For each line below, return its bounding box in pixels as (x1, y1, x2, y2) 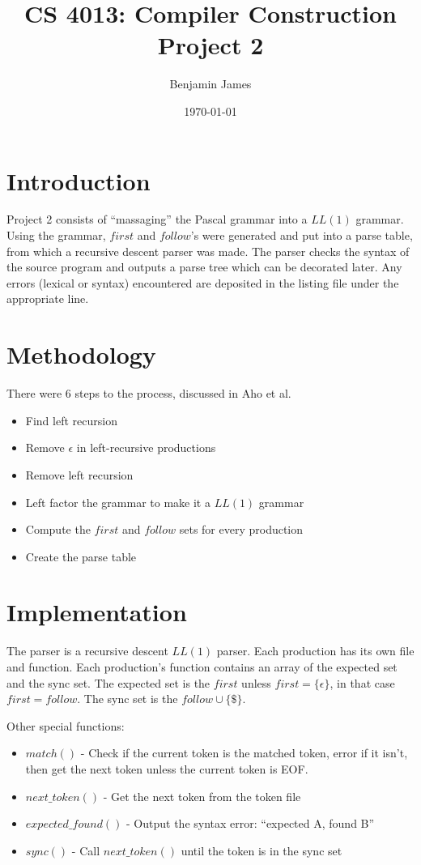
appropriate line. (6, 290, 89, 307)
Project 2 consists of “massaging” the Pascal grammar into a (6, 211, 308, 228)
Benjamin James (169, 75, 252, 92)
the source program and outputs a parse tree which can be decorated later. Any (6, 258, 402, 275)
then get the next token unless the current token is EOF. (25, 760, 308, 777)
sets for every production (179, 521, 304, 538)
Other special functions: (6, 717, 125, 734)
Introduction (6, 164, 151, 197)
